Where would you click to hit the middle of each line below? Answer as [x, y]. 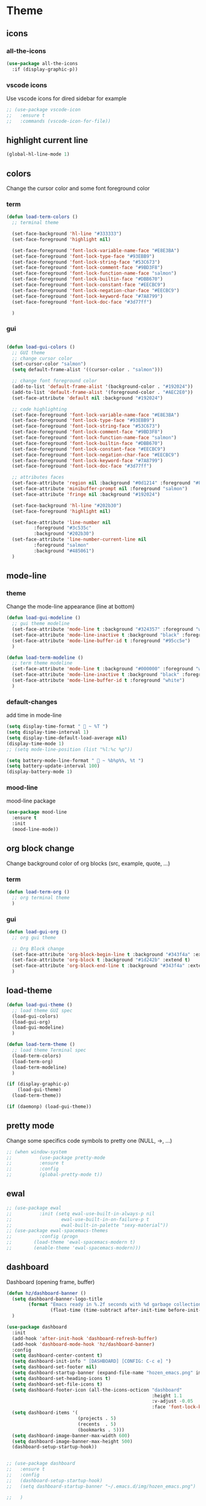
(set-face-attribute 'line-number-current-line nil [79, 539]
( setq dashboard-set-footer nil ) [55, 1367]
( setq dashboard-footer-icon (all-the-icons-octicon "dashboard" [97, 1390]
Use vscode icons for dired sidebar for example [67, 98]
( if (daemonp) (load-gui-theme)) [49, 1107]
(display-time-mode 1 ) [35, 743]
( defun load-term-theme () [41, 1045]
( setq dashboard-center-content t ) [57, 1355]
